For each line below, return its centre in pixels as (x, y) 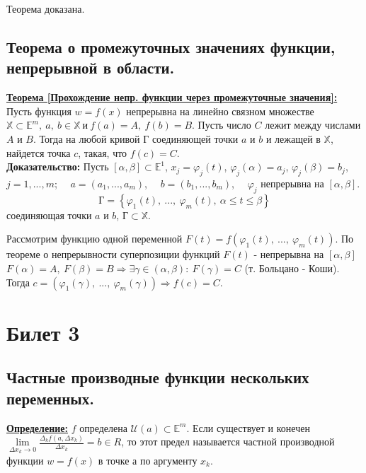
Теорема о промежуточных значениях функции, (171, 46)
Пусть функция (39, 111)
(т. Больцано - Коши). (292, 268)
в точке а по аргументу (148, 461)
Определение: (37, 427)
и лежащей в (293, 138)
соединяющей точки (195, 138)
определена (103, 427)
